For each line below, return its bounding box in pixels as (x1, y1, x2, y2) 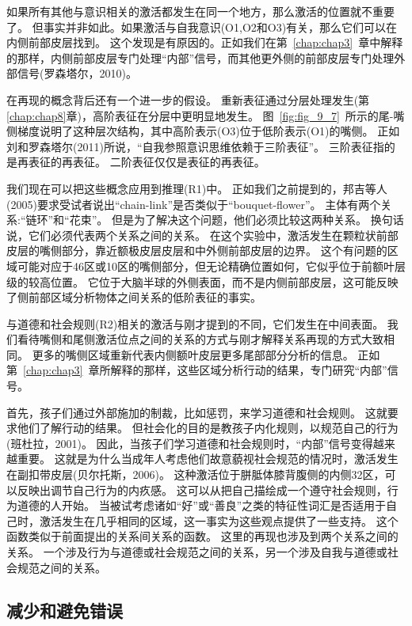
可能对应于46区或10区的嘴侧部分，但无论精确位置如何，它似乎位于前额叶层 (17, 257, 406, 274)
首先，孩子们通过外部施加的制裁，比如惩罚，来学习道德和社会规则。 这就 (6, 404, 387, 420)
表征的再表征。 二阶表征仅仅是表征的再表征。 (28, 154, 265, 170)
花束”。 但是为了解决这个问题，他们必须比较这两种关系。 (69, 211, 367, 228)
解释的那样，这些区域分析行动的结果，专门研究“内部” (110, 362, 387, 378)
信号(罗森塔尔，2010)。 (17, 65, 137, 82)
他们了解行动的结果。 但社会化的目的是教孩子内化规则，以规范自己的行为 (17, 419, 399, 436)
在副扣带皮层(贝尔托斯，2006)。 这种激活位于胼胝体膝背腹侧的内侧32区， (6, 466, 385, 483)
